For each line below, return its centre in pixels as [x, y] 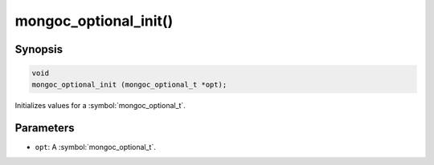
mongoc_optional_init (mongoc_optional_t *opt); [129, 85]
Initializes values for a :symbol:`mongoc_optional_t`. [100, 105]
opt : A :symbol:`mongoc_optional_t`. [95, 147]
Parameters [45, 128]
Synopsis [39, 49]
